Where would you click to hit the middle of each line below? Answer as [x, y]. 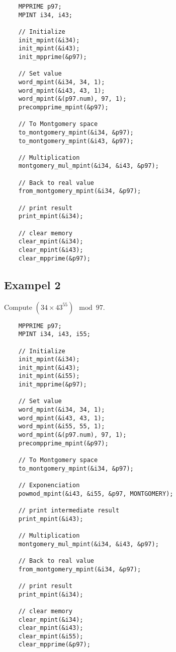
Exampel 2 [32, 284]
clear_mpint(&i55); [51, 636]
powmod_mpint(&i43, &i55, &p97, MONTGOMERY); [96, 494]
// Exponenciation [49, 485]
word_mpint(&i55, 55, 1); [62, 427]
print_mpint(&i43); [51, 519]
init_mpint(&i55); [49, 376]
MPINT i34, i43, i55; [54, 334]
